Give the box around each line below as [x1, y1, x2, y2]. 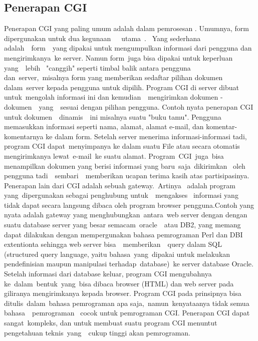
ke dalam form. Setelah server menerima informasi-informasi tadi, [46, 131, 247, 141]
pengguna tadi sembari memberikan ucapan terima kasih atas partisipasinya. [4, 170, 249, 181]
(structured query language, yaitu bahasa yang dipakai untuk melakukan [4, 248, 230, 259]
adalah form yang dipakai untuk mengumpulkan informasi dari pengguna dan [4, 43, 252, 53]
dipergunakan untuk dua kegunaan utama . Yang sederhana [4, 33, 201, 43]
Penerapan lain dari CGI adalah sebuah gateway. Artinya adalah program [4, 180, 235, 190]
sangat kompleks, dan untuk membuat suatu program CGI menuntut [4, 317, 217, 328]
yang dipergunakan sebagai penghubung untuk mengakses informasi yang [4, 190, 238, 200]
